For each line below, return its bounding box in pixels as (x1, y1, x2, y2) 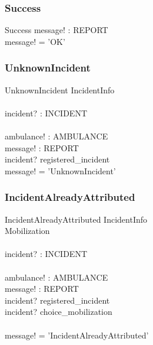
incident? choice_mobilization (5, 305, 112, 318)
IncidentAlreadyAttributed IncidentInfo (5, 213, 148, 225)
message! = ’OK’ (5, 35, 65, 47)
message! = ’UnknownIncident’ (5, 164, 116, 177)
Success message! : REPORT (5, 24, 108, 36)
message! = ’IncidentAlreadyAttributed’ (5, 328, 149, 341)
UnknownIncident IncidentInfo (5, 83, 115, 96)
